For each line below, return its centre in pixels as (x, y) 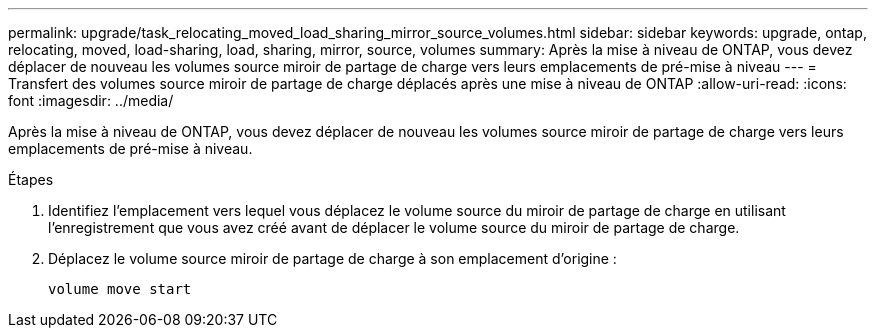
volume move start (120, 289)
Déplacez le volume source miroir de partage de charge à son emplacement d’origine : (332, 258)
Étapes (31, 179)
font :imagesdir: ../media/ (91, 100)
